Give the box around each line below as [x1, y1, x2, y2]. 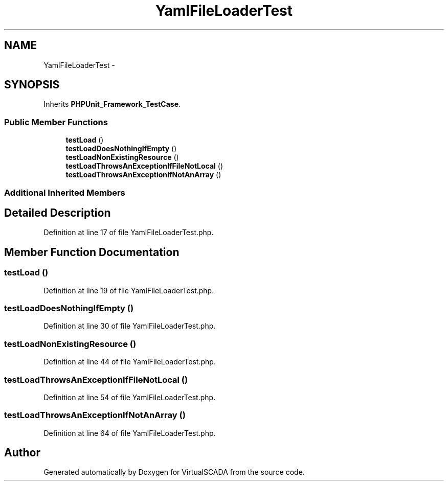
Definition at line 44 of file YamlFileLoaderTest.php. [43, 357, 216, 366]
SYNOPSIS [4, 78, 60, 91]
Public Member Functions [4, 117, 108, 127]
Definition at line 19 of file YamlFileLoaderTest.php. [43, 286, 214, 295]
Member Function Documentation [4, 245, 180, 259]
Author [4, 446, 40, 459]
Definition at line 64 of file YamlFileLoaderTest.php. [43, 428, 216, 437]
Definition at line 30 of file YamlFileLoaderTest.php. [43, 321, 216, 331]
